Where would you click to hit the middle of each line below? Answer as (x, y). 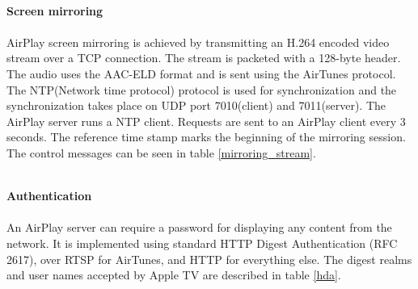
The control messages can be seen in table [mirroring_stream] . (161, 152)
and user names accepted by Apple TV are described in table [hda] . (174, 275)
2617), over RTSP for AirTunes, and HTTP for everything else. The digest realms (209, 259)
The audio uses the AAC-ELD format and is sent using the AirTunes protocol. (201, 73)
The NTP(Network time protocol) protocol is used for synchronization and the (202, 89)
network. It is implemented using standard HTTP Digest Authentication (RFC (202, 243)
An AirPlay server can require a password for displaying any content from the (199, 227)
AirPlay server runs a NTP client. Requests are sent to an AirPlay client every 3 (206, 121)
